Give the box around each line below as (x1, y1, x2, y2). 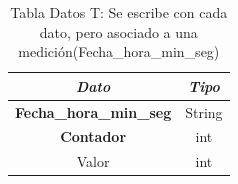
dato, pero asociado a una (39, 21, 198, 42)
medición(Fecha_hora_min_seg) (18, 41, 220, 62)
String (185, 101, 223, 122)
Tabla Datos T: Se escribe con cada (10, 2, 228, 22)
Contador (60, 126, 127, 147)
